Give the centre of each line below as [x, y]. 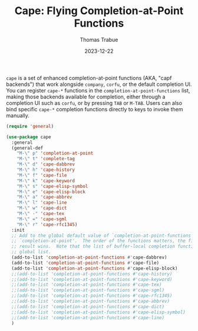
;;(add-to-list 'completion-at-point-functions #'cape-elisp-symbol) [98, 312]
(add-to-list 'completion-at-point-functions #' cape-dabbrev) [89, 257]
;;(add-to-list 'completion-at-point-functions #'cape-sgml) [88, 290]
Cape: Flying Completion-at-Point [99, 11]
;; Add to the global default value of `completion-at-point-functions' [103, 236]
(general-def [27, 148]
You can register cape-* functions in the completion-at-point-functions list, [98, 90]
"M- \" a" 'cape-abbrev [44, 197]
